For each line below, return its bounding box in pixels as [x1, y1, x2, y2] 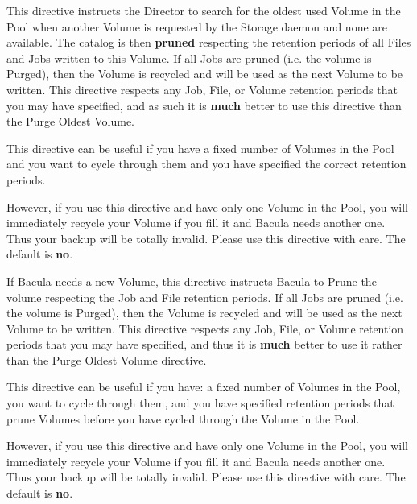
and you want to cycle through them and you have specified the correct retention [6, 155, 407, 172]
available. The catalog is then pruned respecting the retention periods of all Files [6, 34, 411, 51]
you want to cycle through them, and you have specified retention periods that [6, 395, 394, 411]
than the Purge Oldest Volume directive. [6, 351, 207, 368]
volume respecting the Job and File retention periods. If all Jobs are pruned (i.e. [6, 288, 403, 305]
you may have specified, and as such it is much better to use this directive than [6, 97, 402, 114]
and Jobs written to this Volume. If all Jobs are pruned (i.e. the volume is [6, 49, 372, 66]
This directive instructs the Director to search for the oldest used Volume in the [6, 2, 401, 19]
